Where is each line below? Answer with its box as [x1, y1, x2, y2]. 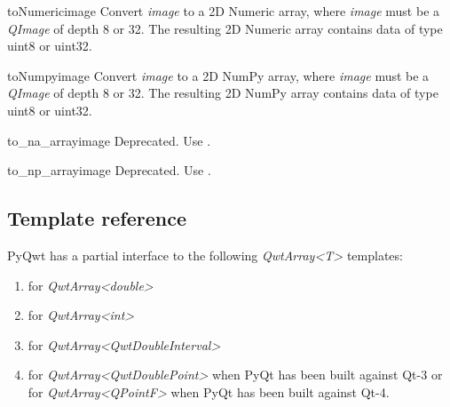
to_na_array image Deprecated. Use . [7, 131, 211, 149]
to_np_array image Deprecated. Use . [7, 161, 211, 180]
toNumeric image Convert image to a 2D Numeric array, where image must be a [7, 2, 440, 20]
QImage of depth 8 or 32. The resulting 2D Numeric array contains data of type [7, 19, 443, 37]
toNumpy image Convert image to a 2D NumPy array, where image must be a [7, 66, 430, 84]
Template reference [7, 204, 187, 232]
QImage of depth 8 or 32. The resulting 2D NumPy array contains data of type [7, 84, 438, 102]
